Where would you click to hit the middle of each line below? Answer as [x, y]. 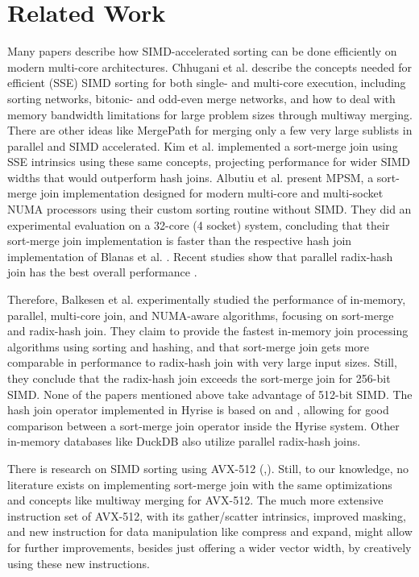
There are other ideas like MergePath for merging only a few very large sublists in [210, 130]
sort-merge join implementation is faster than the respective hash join [180, 241]
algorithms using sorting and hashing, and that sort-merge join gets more [189, 346]
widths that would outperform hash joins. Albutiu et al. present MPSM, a [191, 177]
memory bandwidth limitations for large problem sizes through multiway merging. [210, 114]
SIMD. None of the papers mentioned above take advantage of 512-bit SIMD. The [210, 394]
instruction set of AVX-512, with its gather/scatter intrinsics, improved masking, [207, 515]
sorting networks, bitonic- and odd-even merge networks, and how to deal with [201, 98]
